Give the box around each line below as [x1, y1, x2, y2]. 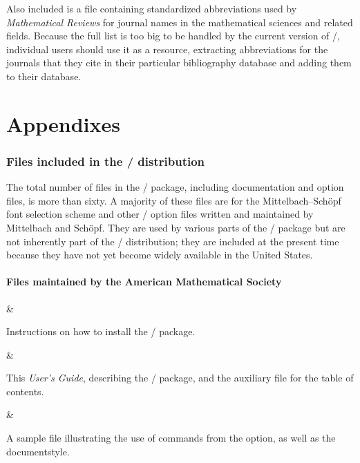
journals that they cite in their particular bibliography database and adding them [6, 55, 352, 70]
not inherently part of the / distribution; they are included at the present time [6, 234, 339, 248]
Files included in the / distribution [6, 152, 205, 169]
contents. [6, 384, 44, 398]
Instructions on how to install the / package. [6, 324, 196, 339]
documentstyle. [6, 444, 70, 458]
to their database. [6, 68, 82, 83]
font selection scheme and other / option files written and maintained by [6, 207, 314, 221]
